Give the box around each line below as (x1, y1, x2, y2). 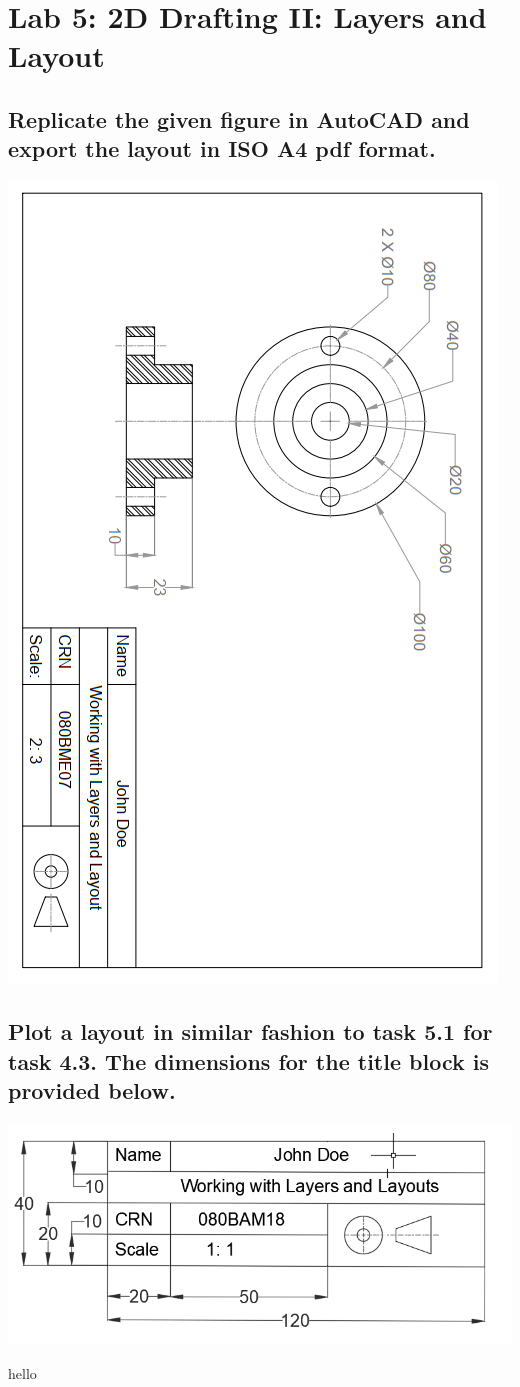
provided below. (8, 1074, 176, 1105)
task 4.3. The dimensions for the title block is (8, 1045, 489, 1076)
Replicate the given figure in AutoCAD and (8, 103, 470, 134)
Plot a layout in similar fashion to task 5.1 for (8, 1016, 493, 1047)
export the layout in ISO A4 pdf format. (8, 133, 436, 164)
